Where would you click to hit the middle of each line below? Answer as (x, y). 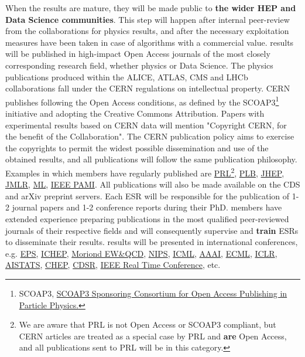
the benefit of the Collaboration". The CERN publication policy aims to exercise (150, 136)
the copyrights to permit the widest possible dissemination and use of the (137, 147)
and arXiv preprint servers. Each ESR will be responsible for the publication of (147, 195)
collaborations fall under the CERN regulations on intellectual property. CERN (148, 88)
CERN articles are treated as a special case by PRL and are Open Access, (153, 336)
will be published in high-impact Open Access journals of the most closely (138, 54)
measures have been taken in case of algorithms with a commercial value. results (150, 42)
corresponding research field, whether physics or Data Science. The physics (139, 65)
